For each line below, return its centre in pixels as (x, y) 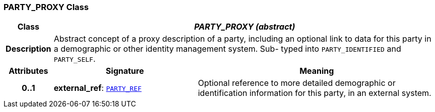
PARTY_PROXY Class (46, 7)
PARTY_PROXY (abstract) (245, 27)
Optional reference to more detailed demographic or (297, 83)
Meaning (317, 71)
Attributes (28, 71)
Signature (125, 71)
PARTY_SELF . (75, 59)
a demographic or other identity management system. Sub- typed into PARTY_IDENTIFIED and (227, 49)
